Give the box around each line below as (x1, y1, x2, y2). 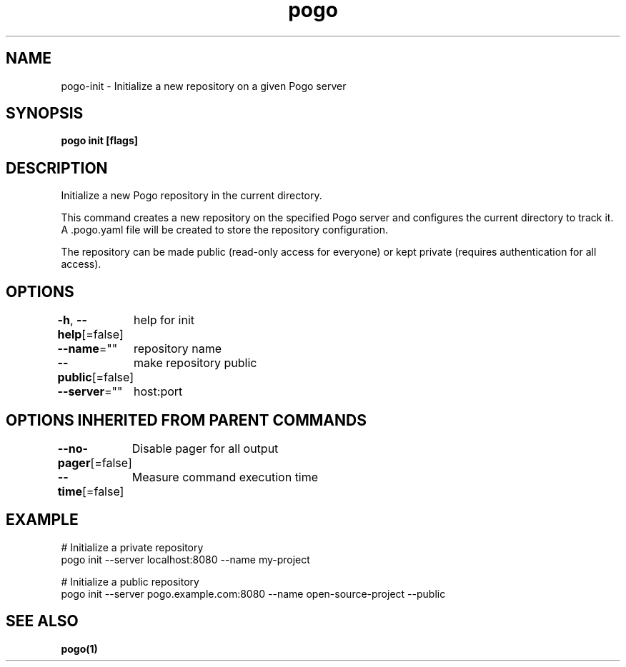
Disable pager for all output (131, 441, 279, 456)
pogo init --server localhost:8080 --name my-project (61, 553, 310, 566)
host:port (134, 384, 183, 399)
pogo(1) (61, 642, 98, 655)
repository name (134, 341, 222, 356)
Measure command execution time (131, 469, 319, 484)
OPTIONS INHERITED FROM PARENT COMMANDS (6, 411, 367, 429)
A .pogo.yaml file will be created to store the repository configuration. (61, 224, 388, 236)
